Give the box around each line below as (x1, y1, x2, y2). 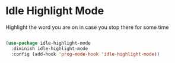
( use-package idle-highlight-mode (5, 40, 91, 46)
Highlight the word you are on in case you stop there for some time (5, 24, 169, 31)
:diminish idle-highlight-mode (11, 45, 88, 51)
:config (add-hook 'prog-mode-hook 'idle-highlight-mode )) (11, 51, 160, 57)
